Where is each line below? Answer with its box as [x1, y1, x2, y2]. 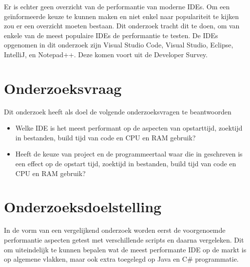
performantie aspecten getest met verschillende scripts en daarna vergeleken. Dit [4, 234, 244, 245]
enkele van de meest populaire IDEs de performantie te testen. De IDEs [4, 30, 218, 40]
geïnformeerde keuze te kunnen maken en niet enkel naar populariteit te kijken [4, 11, 239, 21]
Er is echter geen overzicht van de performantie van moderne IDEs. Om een [4, 1, 230, 11]
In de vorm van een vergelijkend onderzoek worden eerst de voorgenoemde [4, 225, 226, 235]
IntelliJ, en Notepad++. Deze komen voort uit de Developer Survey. [4, 49, 208, 59]
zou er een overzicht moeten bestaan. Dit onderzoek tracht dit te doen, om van [4, 21, 240, 31]
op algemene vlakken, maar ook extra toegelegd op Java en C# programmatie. [4, 254, 239, 264]
